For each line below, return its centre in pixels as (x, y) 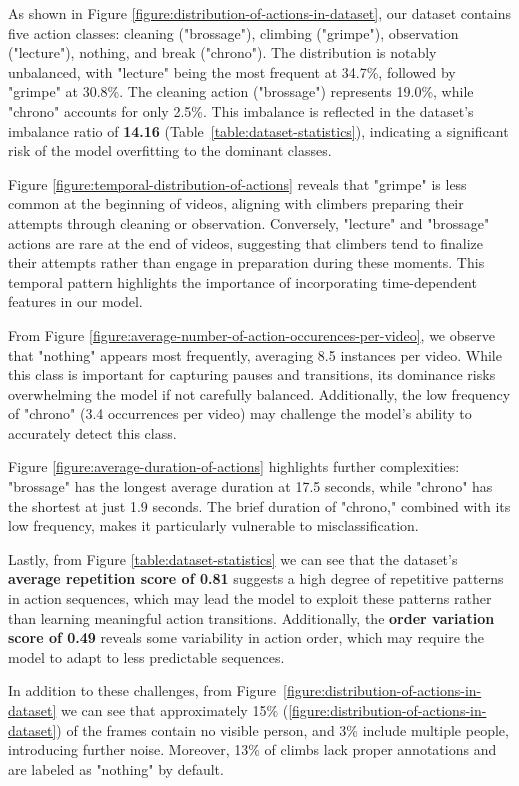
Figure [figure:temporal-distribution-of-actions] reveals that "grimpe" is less (237, 183)
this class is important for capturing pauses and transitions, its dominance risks (252, 374)
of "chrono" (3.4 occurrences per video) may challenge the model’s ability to (240, 413)
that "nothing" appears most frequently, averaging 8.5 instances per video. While (255, 354)
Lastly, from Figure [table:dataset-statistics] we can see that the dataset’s (233, 558)
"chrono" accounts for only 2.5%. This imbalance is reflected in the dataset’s (241, 110)
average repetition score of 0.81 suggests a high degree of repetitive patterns (256, 578)
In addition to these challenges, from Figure (142, 690)
